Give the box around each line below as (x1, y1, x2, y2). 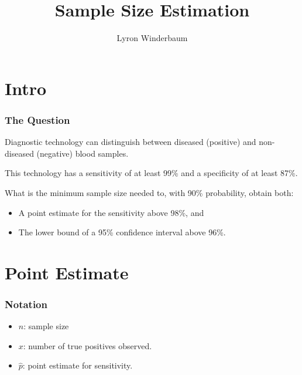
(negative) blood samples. (36, 147, 129, 159)
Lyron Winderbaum (116, 32, 188, 44)
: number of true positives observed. (23, 339, 152, 352)
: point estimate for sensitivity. (22, 359, 133, 371)
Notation (5, 296, 47, 311)
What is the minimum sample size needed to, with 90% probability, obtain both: (5, 186, 294, 198)
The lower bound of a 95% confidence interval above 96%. (18, 226, 226, 238)
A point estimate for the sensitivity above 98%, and (18, 206, 204, 218)
